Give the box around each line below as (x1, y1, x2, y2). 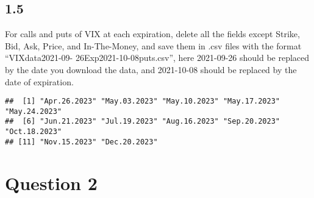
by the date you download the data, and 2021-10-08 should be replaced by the (5, 63, 297, 76)
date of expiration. (5, 75, 74, 88)
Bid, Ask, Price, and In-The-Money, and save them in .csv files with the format (5, 39, 302, 52)
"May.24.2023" (5, 107, 62, 116)
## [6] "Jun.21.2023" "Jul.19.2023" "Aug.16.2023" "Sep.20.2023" (5, 117, 280, 126)
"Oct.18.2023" (5, 127, 62, 136)
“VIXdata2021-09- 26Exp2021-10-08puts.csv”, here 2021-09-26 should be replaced (5, 51, 310, 64)
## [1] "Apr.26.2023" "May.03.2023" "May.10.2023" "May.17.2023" (5, 97, 280, 106)
